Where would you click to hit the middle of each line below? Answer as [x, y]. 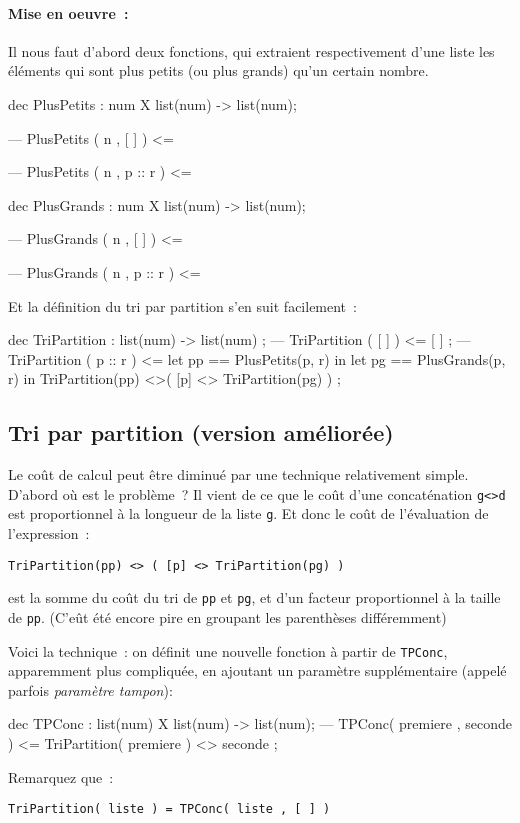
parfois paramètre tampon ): [90, 689]
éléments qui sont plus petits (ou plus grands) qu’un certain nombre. [218, 70]
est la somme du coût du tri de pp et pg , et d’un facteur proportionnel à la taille [254, 597]
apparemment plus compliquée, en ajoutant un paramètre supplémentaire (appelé [257, 670]
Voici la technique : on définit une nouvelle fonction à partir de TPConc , [228, 650]
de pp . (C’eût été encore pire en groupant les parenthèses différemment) [227, 616]
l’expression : [49, 533]
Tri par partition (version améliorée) [201, 432]
